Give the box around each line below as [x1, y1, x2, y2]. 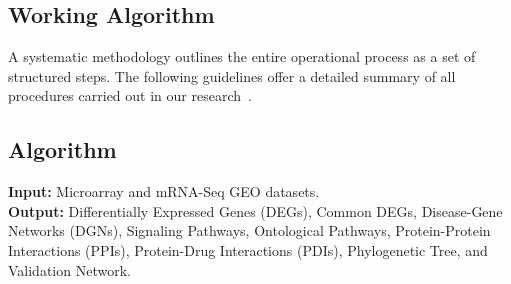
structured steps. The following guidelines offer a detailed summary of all [8, 65, 456, 86]
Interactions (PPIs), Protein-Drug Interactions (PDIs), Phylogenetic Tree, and [8, 239, 488, 260]
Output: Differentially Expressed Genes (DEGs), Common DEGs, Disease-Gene [8, 200, 503, 221]
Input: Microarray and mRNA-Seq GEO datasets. [8, 181, 320, 202]
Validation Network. [8, 259, 131, 280]
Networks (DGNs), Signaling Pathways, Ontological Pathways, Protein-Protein [8, 220, 491, 241]
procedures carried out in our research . [8, 85, 252, 106]
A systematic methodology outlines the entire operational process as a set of [8, 46, 476, 67]
